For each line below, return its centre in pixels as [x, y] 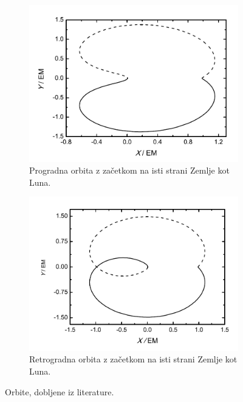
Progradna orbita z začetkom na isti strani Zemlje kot [129, 170]
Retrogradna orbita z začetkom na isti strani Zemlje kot [133, 359]
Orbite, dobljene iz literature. [60, 391]
